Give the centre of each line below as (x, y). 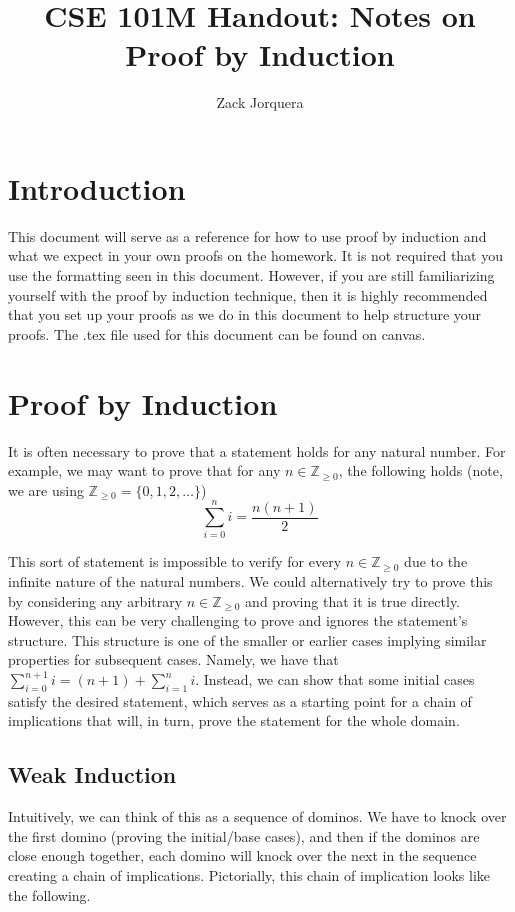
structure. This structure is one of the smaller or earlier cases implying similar (247, 639)
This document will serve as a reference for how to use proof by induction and (247, 235)
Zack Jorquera (260, 102)
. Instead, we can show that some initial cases (335, 679)
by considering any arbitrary (95, 600)
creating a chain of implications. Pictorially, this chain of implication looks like (249, 874)
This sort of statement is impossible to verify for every (175, 561)
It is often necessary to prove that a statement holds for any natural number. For (257, 450)
